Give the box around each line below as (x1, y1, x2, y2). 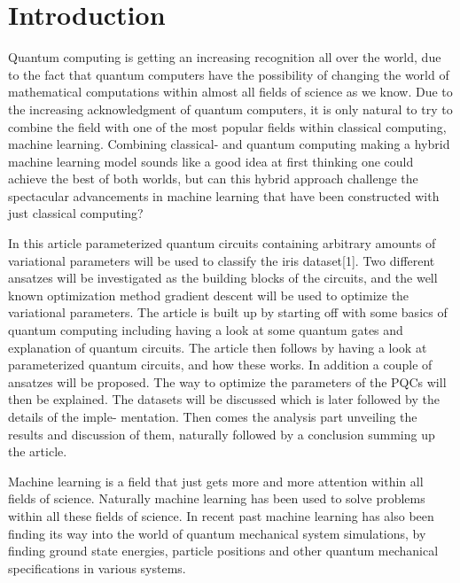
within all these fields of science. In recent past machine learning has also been (8, 506, 434, 525)
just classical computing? (8, 204, 144, 222)
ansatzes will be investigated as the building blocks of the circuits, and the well (8, 268, 438, 287)
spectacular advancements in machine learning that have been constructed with (8, 186, 440, 205)
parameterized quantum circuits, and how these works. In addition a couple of (8, 355, 433, 374)
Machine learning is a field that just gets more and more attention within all (8, 471, 424, 490)
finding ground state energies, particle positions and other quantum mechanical (8, 541, 439, 560)
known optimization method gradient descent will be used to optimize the (8, 285, 409, 304)
